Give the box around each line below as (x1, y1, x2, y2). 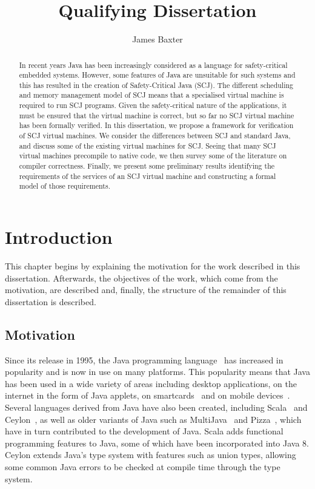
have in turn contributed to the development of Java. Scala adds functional (5, 425, 283, 437)
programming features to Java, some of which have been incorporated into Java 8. (5, 436, 309, 449)
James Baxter (132, 33, 183, 46)
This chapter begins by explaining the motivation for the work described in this (5, 259, 300, 272)
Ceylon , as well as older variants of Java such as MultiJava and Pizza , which (5, 413, 302, 425)
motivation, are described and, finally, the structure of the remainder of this (5, 283, 287, 296)
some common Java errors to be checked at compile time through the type (5, 460, 280, 473)
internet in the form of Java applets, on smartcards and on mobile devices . (5, 389, 290, 402)
